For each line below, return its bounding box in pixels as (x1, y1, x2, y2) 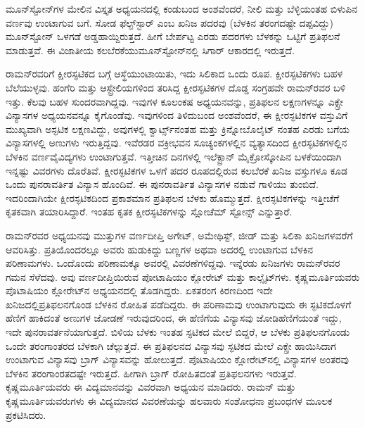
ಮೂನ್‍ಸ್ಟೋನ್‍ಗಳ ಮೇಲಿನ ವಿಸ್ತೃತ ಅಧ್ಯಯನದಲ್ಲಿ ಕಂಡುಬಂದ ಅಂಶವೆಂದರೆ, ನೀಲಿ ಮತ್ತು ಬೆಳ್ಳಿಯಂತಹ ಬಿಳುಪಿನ (6, 1, 358, 15)
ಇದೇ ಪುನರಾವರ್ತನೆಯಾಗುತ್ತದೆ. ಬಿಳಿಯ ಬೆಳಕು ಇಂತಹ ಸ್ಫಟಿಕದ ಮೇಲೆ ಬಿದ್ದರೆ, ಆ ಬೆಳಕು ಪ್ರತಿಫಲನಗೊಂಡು (6, 325, 350, 339)
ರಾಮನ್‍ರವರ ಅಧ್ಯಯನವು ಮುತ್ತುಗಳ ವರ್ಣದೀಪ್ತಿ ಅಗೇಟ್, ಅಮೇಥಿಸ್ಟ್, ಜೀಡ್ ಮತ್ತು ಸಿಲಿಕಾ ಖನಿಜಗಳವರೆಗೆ (6, 227, 353, 242)
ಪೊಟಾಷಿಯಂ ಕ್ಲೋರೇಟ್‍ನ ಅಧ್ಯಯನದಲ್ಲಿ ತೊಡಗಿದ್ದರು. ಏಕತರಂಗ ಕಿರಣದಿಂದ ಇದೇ (6, 283, 273, 298)
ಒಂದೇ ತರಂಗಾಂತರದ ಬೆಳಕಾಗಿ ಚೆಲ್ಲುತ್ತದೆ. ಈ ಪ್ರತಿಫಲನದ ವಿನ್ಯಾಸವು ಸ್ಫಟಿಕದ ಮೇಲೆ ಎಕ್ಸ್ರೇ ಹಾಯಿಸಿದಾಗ (6, 338, 336, 353)
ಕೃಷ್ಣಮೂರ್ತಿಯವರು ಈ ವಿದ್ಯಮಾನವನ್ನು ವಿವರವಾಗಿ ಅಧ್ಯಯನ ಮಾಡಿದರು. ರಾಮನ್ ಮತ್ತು (6, 379, 296, 394)
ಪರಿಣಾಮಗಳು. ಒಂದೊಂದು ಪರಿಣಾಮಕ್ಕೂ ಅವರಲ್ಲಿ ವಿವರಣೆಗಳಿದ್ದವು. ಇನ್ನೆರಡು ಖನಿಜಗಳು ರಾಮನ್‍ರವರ (6, 256, 340, 270)
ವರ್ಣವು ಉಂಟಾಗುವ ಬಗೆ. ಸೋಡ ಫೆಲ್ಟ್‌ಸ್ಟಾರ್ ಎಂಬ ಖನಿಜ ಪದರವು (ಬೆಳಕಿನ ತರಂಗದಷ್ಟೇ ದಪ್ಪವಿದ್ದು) (6, 15, 333, 30)
